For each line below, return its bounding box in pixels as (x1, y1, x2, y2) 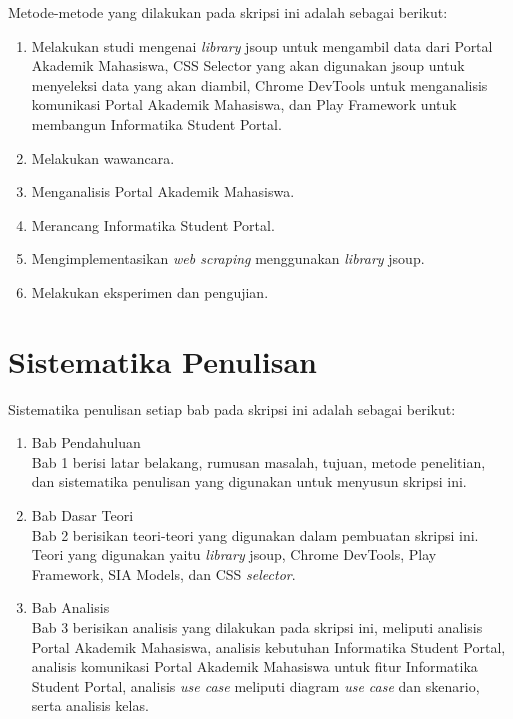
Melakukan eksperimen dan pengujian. (31, 281, 269, 302)
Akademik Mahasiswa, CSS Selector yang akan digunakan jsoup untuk (31, 55, 465, 76)
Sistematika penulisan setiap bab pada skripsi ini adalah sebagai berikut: (8, 398, 456, 419)
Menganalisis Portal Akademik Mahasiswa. (31, 181, 295, 202)
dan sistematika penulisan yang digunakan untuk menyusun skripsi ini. (31, 471, 467, 492)
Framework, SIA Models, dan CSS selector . (31, 563, 296, 584)
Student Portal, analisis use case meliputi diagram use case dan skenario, (31, 675, 480, 696)
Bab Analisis (31, 597, 110, 618)
